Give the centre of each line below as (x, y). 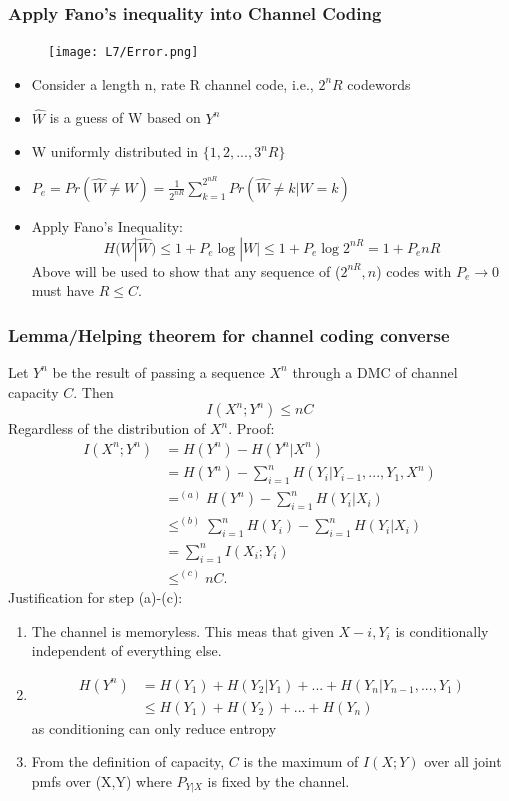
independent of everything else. (126, 650)
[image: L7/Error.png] (123, 52)
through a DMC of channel (375, 371)
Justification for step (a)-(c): (95, 596)
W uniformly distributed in (115, 151)
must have (63, 290)
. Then (93, 391)
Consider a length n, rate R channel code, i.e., (172, 83)
